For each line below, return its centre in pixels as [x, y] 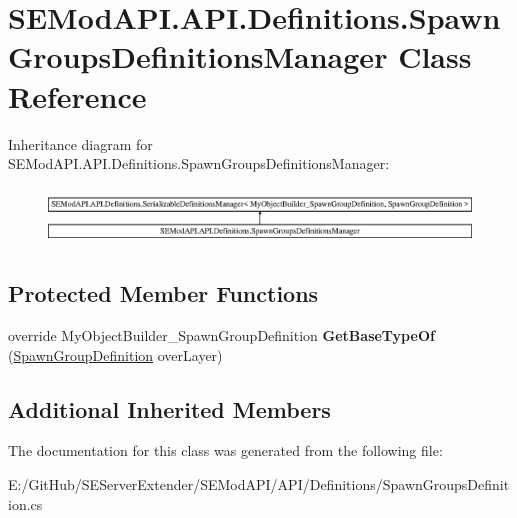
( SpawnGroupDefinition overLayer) [115, 354]
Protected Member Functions [163, 293]
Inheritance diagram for [80, 143]
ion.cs [25, 503]
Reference [77, 95]
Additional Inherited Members [169, 408]
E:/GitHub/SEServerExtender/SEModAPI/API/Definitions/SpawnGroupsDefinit [259, 484]
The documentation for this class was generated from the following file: [225, 450]
